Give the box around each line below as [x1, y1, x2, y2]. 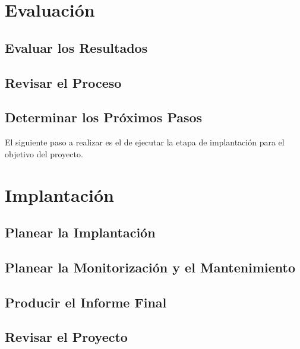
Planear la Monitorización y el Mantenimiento [5, 258, 296, 276]
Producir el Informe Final [5, 293, 167, 311]
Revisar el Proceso [5, 73, 122, 91]
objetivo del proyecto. [5, 147, 83, 160]
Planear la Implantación [5, 223, 156, 242]
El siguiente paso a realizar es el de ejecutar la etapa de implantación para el [5, 136, 285, 148]
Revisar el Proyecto [5, 328, 128, 346]
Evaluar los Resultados [5, 38, 148, 56]
